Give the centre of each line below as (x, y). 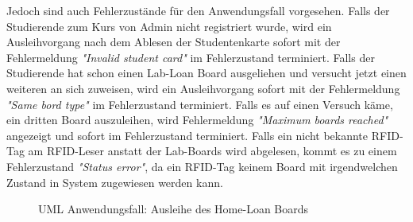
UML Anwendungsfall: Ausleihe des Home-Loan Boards (174, 209)
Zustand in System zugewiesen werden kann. (115, 182)
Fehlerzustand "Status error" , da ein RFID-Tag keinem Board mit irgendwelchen (202, 166)
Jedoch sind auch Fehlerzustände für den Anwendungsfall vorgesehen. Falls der (198, 10)
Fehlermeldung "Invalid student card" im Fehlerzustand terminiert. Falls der (191, 57)
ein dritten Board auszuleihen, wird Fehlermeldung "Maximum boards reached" (197, 120)
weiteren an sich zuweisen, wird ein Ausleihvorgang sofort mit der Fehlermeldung (203, 88)
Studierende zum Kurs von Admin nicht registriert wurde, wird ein (169, 26)
